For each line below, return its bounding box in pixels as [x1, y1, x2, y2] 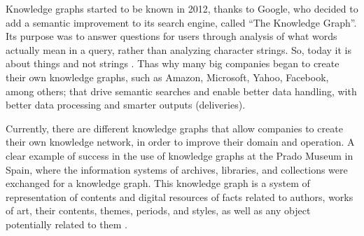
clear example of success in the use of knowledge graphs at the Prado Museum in [6, 148, 353, 162]
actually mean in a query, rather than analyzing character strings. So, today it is [6, 42, 352, 57]
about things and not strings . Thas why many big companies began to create [6, 56, 339, 71]
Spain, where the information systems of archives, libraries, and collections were [6, 162, 348, 176]
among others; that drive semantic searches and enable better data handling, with [6, 83, 357, 98]
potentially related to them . [6, 216, 127, 231]
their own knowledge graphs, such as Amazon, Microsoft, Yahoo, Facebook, [6, 69, 329, 84]
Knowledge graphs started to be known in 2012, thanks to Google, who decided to [6, 1, 358, 15]
